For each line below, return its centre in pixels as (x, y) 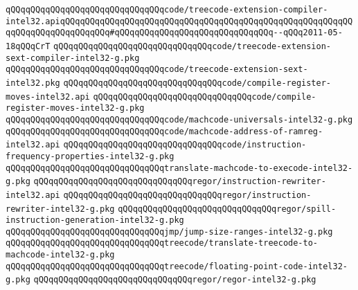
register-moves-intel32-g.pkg (75, 108)
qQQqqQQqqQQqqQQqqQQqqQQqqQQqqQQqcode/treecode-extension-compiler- (167, 10)
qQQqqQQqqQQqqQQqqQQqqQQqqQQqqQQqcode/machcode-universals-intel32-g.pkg (179, 119)
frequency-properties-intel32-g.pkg (90, 156)
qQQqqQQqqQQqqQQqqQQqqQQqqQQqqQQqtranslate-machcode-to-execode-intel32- (179, 168)
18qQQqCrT (28, 46)
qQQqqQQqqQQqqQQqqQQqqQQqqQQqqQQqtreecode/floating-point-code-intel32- (177, 266)
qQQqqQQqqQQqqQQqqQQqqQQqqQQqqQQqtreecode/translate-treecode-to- (162, 243)
